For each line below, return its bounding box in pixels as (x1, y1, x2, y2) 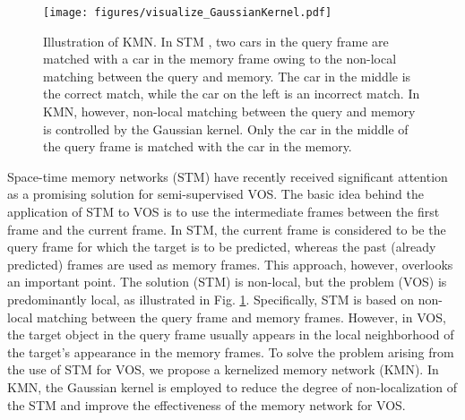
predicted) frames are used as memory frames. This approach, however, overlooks (7, 254, 453, 273)
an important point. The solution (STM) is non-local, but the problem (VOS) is (7, 272, 447, 291)
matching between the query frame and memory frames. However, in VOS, (37, 307, 446, 326)
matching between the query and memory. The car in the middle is (43, 66, 411, 85)
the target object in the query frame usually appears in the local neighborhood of (7, 325, 454, 344)
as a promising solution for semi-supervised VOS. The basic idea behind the (7, 184, 424, 203)
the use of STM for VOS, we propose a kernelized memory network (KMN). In (7, 360, 439, 379)
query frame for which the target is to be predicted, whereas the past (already (7, 237, 436, 256)
